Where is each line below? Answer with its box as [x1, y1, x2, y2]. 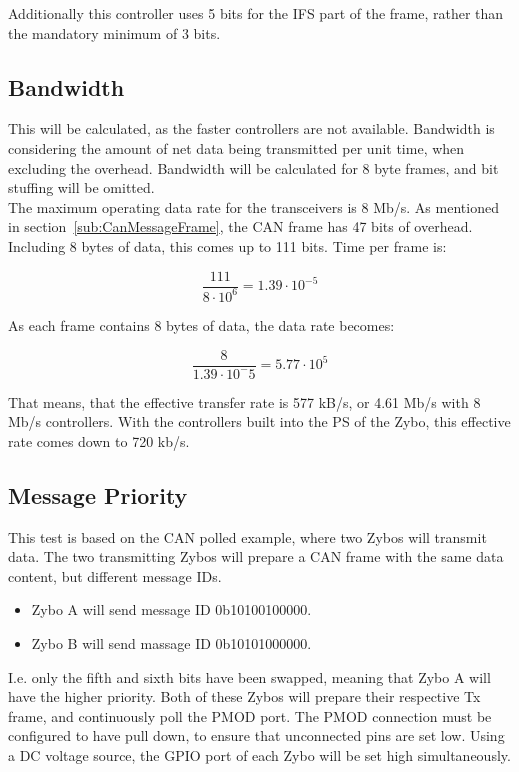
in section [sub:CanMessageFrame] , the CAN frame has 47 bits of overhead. [8, 216, 473, 237]
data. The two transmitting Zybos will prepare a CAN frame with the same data [8, 546, 504, 567]
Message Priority [8, 479, 188, 510]
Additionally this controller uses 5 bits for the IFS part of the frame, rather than [8, 3, 504, 23]
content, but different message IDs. [8, 565, 222, 586]
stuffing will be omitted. [8, 177, 155, 198]
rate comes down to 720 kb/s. [8, 430, 190, 451]
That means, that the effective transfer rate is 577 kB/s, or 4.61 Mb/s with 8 [8, 391, 481, 412]
